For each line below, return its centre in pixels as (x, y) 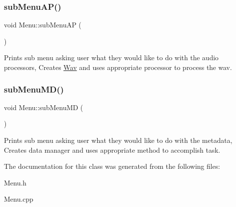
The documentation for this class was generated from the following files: (112, 166)
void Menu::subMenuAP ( (43, 25)
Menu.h (15, 182)
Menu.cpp (19, 199)
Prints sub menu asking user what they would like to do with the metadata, (118, 140)
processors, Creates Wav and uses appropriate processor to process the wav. (118, 67)
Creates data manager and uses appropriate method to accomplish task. (112, 149)
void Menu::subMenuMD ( (44, 107)
